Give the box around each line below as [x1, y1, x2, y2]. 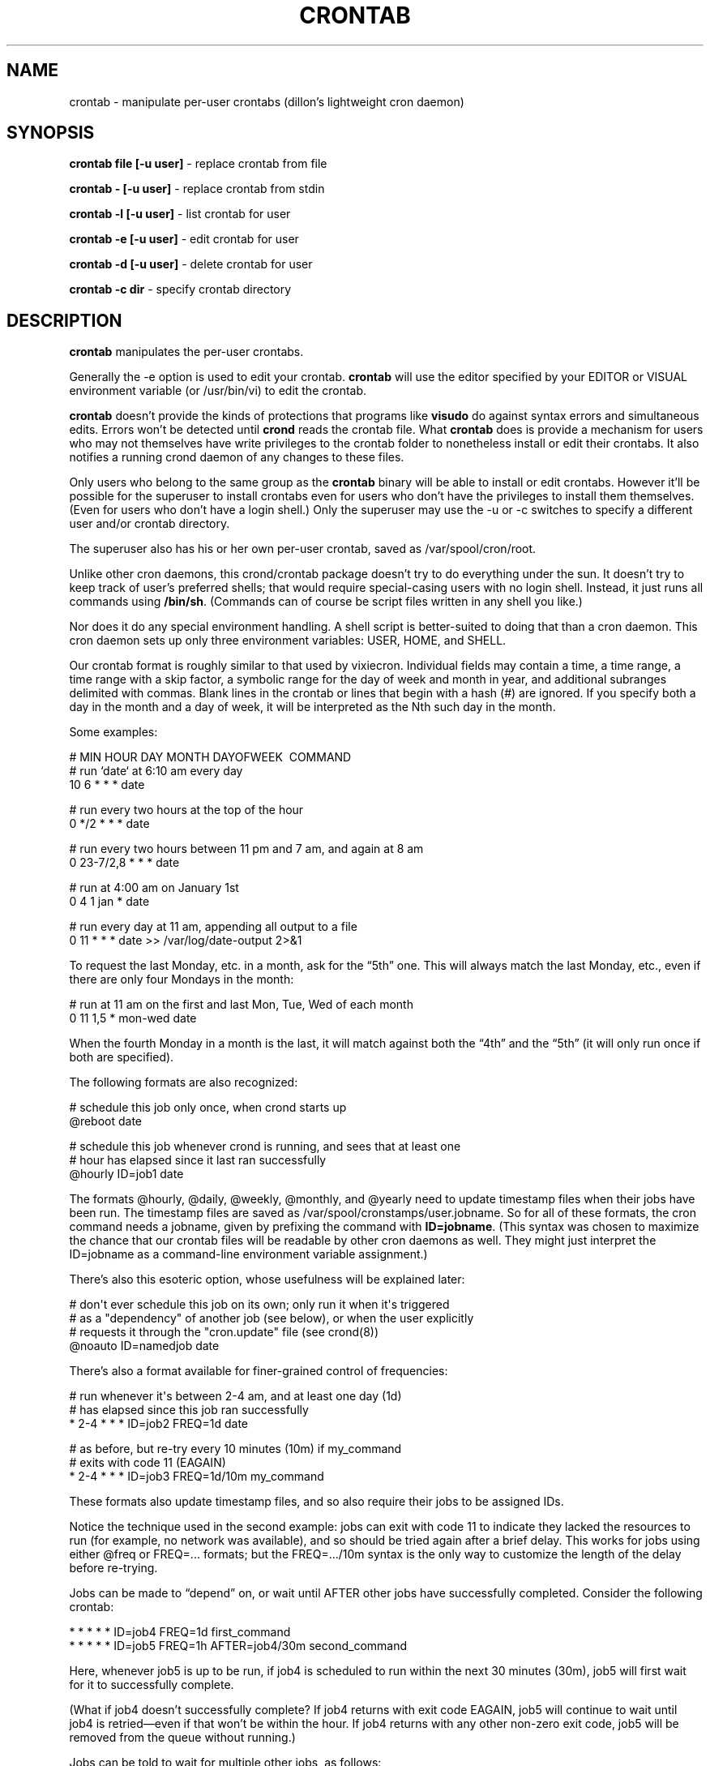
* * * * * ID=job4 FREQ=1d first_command [69, 1625, 291, 1640]
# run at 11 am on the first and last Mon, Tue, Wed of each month [69, 997, 413, 1012]
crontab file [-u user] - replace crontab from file [69, 156, 327, 171]
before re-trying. [69, 1561, 158, 1575]
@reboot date [69, 1114, 143, 1129]
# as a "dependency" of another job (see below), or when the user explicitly [69, 1311, 474, 1326]
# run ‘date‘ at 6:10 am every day [69, 764, 243, 778]
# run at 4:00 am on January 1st [69, 881, 239, 895]
